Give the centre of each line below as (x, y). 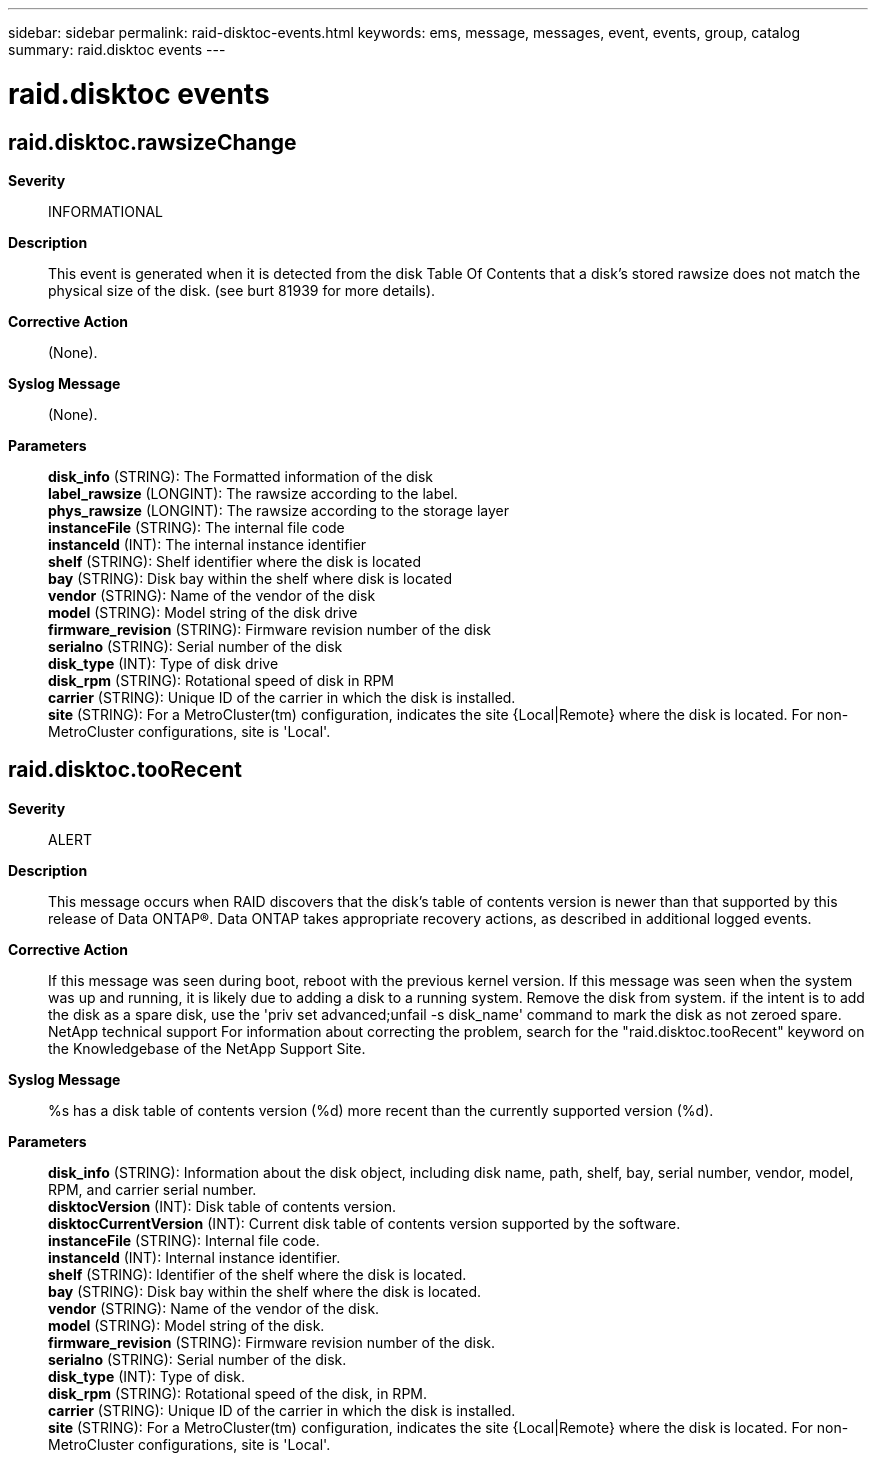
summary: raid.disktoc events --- (117, 49)
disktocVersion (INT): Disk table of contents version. (222, 1206)
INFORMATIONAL (106, 211)
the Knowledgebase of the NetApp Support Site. (207, 1048)
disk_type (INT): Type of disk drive (163, 663)
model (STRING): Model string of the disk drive (203, 612)
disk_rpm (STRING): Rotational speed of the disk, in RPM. (237, 1393)
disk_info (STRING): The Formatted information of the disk (241, 476)
